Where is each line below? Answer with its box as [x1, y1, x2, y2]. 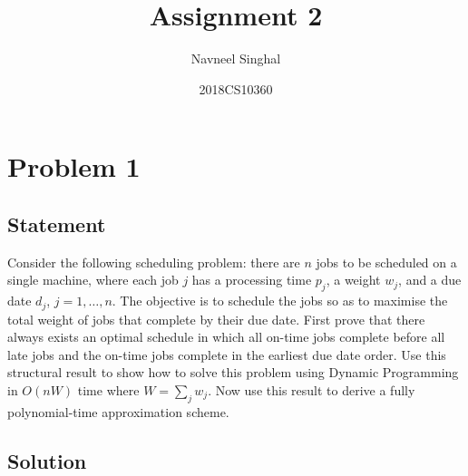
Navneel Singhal [190, 49, 281, 68]
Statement [7, 209, 106, 238]
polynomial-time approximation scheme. [7, 402, 229, 421]
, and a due [398, 270, 462, 289]
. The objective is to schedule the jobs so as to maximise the [112, 291, 448, 310]
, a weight [326, 270, 381, 289]
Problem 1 [7, 148, 141, 185]
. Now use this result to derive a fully [208, 380, 415, 399]
